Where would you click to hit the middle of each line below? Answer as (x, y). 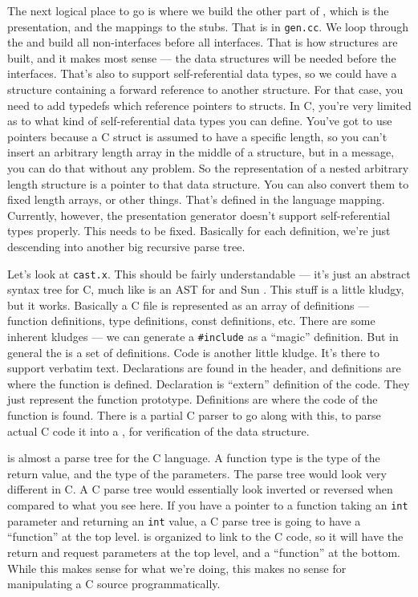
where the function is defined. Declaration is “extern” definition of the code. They (209, 383)
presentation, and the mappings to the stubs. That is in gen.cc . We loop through (208, 26)
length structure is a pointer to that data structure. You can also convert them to (208, 183)
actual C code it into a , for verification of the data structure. (158, 430)
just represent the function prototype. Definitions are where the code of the (193, 399)
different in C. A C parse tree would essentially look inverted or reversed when (200, 489)
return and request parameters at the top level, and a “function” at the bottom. (204, 552)
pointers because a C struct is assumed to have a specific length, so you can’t (197, 136)
